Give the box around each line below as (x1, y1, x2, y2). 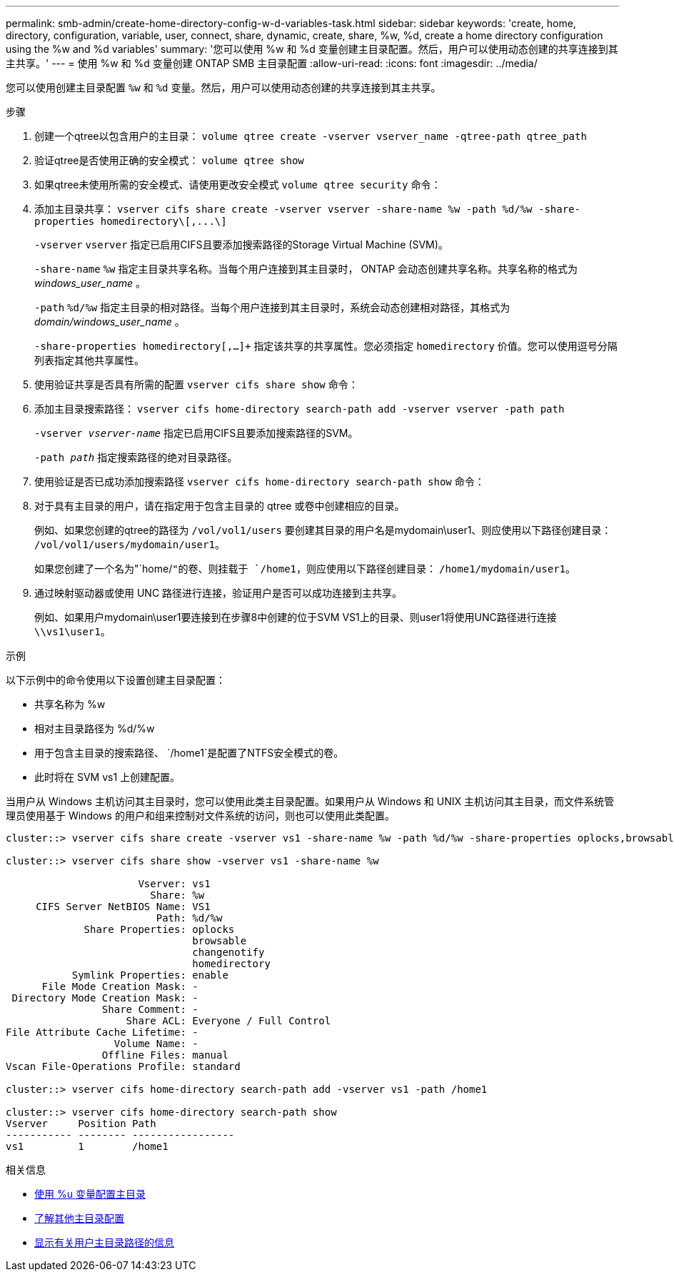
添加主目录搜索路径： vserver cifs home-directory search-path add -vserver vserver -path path (34, 403, 565, 415)
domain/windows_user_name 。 (34, 316, 185, 328)
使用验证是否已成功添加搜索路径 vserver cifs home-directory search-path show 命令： (34, 475, 485, 488)
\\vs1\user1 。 (34, 625, 111, 637)
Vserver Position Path (6, 1118, 156, 1129)
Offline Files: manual (101, 1049, 228, 1061)
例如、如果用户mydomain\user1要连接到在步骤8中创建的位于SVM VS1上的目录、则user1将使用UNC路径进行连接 (34, 611, 557, 623)
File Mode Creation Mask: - (41, 981, 198, 992)
